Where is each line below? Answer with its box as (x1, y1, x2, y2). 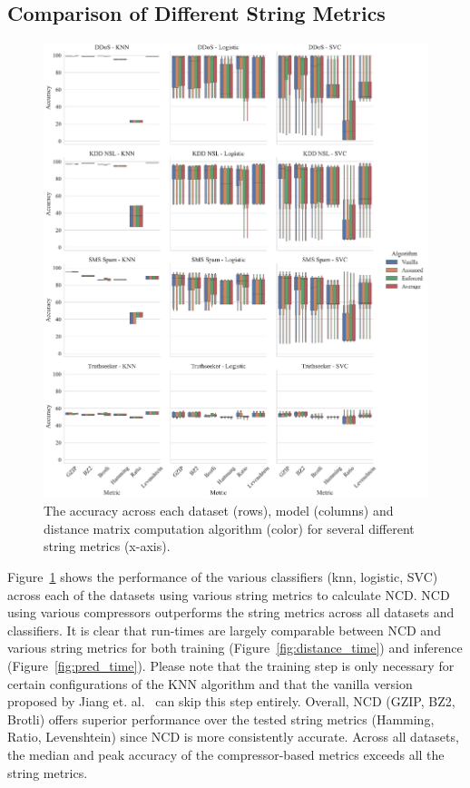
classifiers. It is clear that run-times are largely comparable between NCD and (7, 620, 441, 639)
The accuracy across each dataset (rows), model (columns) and (44, 501, 394, 520)
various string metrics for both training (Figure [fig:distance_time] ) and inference (7, 638, 463, 657)
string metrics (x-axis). (44, 537, 171, 556)
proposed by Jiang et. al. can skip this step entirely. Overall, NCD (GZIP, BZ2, (7, 692, 455, 711)
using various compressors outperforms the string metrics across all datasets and (7, 603, 455, 622)
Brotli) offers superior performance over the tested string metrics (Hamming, (7, 709, 435, 728)
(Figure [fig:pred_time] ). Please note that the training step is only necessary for (7, 655, 455, 675)
